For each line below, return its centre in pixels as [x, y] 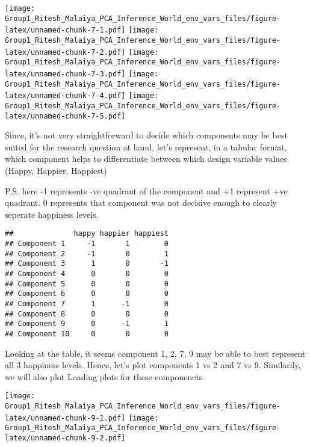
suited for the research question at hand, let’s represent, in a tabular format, [146, 146]
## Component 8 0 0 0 [87, 314]
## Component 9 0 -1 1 [87, 324]
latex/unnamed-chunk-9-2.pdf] [65, 438]
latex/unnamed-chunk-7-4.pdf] [65, 96]
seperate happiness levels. [52, 214]
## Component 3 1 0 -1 [87, 264]
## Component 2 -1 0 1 [87, 254]
